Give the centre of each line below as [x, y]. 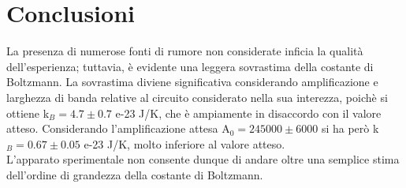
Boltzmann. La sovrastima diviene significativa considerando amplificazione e [192, 82]
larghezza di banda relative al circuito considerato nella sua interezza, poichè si [197, 97]
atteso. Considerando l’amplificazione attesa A [118, 128]
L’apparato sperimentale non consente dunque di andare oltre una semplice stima [203, 159]
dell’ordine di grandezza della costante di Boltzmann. [135, 174]
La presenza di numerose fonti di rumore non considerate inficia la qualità [185, 51]
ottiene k [28, 113]
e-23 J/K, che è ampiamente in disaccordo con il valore [248, 113]
